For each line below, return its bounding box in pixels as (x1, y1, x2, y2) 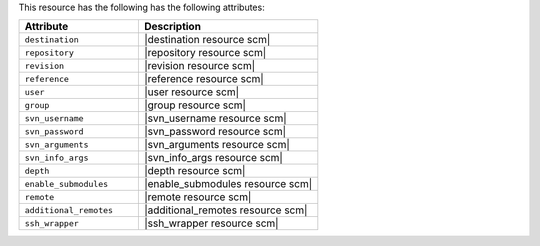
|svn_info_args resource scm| (143, 151, 284, 165)
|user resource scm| (143, 85, 240, 99)
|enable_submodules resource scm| (143, 177, 313, 191)
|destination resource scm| (143, 33, 271, 47)
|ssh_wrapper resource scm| (143, 216, 279, 230)
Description (143, 20, 202, 34)
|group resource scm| (143, 98, 247, 112)
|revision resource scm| (143, 59, 255, 73)
